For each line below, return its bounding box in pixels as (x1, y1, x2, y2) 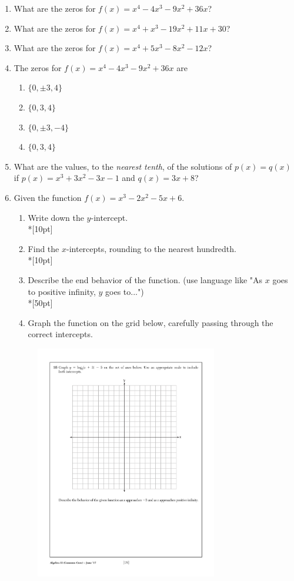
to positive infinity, (28, 285, 96, 297)
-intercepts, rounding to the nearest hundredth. (66, 242, 236, 254)
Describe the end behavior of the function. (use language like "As (28, 273, 263, 286)
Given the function (14, 191, 82, 203)
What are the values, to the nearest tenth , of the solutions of (14, 160, 232, 172)
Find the (28, 242, 59, 254)
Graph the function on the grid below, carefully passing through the (28, 316, 273, 328)
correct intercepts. (28, 328, 93, 340)
